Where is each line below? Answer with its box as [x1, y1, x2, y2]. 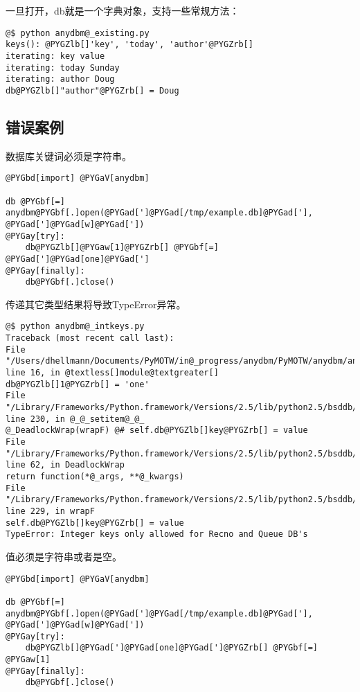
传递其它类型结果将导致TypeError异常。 [6, 296, 186, 311]
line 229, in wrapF [6, 506, 95, 516]
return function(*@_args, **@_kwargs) [6, 472, 184, 482]
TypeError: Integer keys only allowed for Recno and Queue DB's [6, 529, 308, 540]
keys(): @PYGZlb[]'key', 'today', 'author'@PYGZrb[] [6, 39, 253, 50]
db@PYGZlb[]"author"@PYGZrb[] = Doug [6, 85, 179, 96]
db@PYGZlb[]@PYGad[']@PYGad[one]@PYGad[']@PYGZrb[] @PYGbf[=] [25, 643, 318, 653]
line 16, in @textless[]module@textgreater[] [6, 368, 219, 378]
